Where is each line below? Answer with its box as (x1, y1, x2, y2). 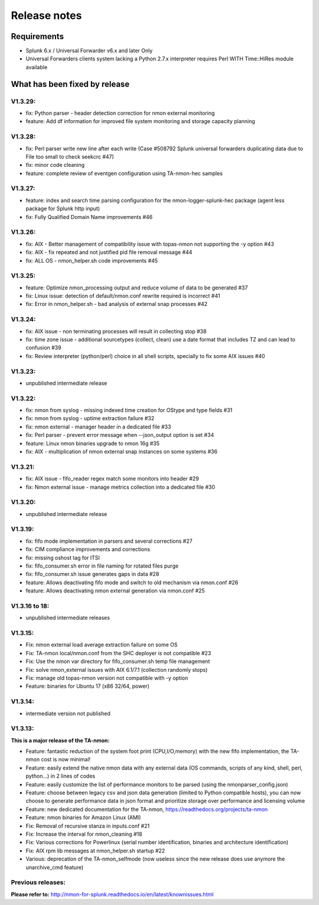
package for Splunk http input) (25, 205, 100, 212)
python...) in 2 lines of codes (25, 772, 96, 780)
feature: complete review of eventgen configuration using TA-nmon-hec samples (25, 169, 223, 177)
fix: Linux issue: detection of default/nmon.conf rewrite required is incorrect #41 (25, 292, 220, 299)
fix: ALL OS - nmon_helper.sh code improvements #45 (25, 257, 158, 264)
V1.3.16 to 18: (11, 601, 50, 610)
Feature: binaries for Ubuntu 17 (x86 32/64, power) (25, 682, 150, 690)
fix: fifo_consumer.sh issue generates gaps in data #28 (25, 571, 159, 578)
